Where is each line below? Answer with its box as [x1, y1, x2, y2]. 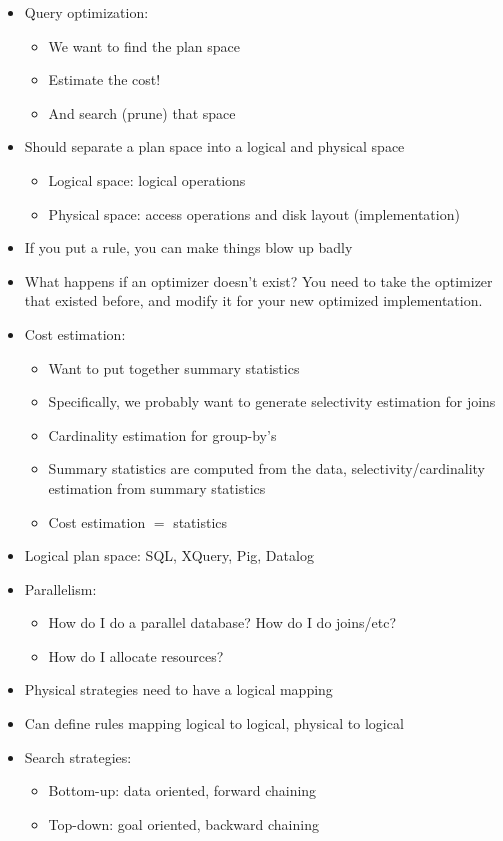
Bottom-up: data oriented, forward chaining [48, 780, 317, 801]
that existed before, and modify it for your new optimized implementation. [24, 290, 483, 311]
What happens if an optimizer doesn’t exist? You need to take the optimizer [24, 270, 493, 291]
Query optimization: [24, 2, 149, 22]
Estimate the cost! [48, 69, 161, 90]
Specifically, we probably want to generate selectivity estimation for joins [48, 391, 496, 412]
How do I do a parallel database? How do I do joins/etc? [48, 612, 397, 633]
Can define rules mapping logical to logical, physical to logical [24, 713, 404, 734]
